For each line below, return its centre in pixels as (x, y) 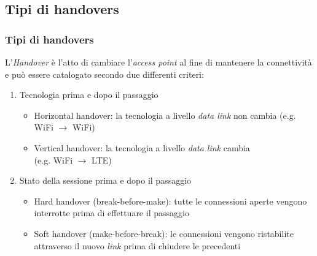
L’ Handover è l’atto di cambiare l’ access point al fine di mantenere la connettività (158, 62)
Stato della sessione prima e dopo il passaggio (105, 180)
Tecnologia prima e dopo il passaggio (89, 95)
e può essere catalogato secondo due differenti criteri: (104, 74)
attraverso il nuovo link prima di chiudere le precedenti (137, 245)
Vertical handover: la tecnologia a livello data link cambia (142, 147)
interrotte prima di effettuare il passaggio (112, 213)
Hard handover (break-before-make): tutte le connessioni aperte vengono (170, 201)
